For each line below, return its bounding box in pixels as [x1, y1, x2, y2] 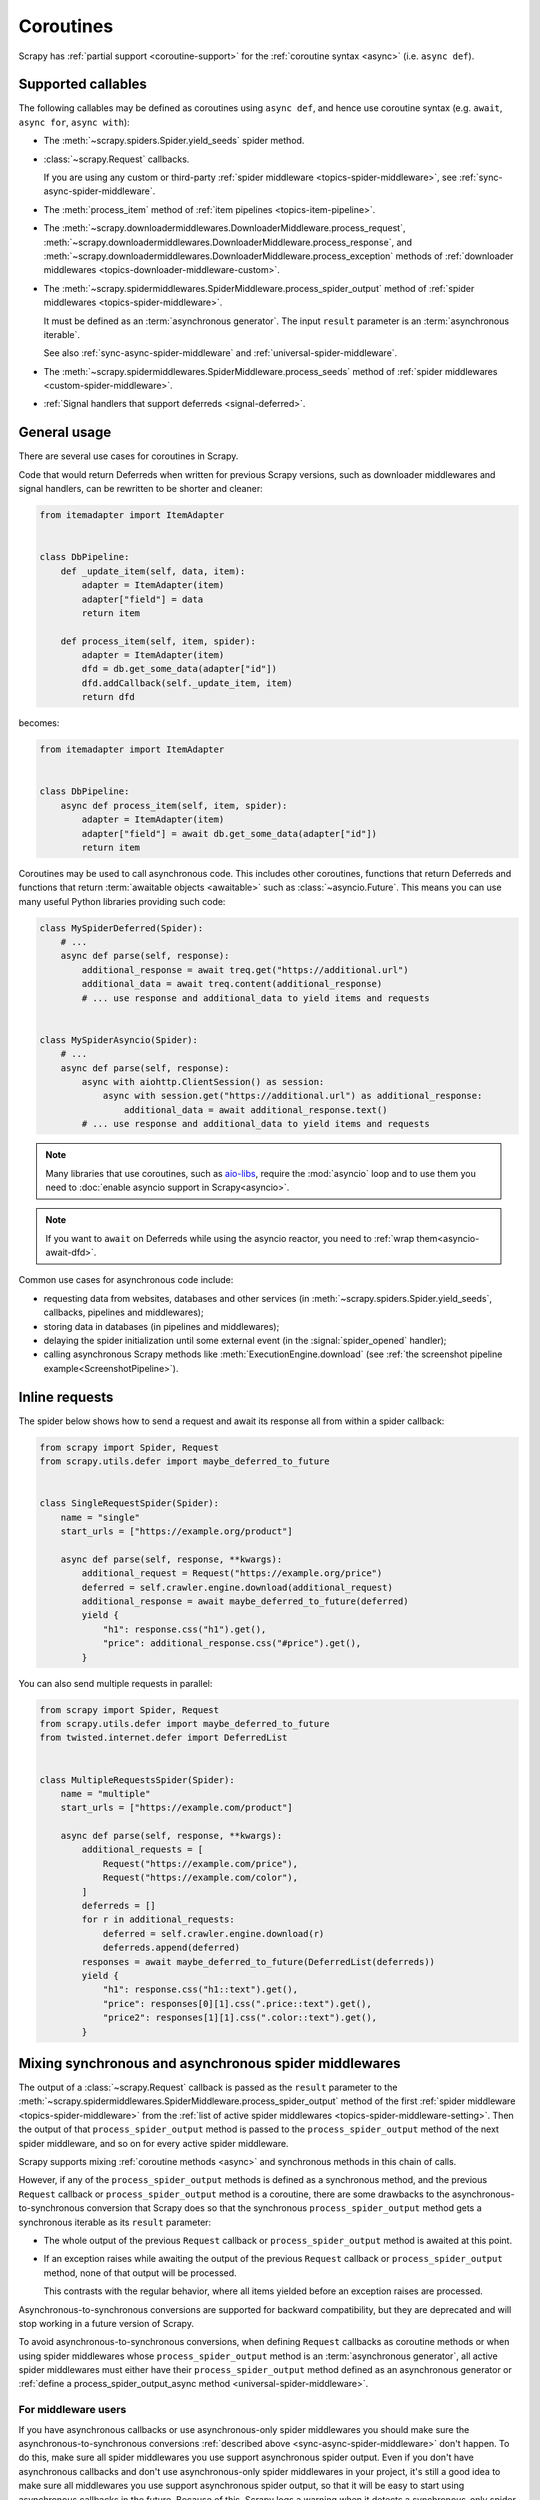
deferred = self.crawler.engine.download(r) [102, 1928, 325, 1939]
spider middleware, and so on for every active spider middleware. [18, 2137, 289, 2149]
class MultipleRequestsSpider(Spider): [39, 1774, 235, 1785]
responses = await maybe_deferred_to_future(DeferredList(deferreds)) [81, 1956, 435, 1967]
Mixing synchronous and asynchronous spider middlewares [18, 2055, 401, 2072]
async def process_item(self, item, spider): [60, 800, 288, 811]
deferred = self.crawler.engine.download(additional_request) [81, 1581, 394, 1593]
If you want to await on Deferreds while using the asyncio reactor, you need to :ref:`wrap [45, 1232, 415, 1244]
